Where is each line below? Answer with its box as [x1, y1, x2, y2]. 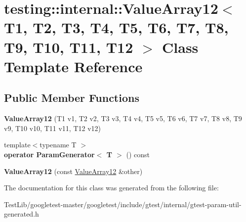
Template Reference [4, 56, 143, 76]
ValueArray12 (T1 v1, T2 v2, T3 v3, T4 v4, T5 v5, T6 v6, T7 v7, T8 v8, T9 [4, 113, 242, 124]
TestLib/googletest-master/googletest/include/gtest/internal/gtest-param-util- [4, 199, 242, 209]
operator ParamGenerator [4, 149, 95, 159]
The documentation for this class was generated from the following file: [4, 182, 219, 193]
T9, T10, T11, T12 [4, 37, 133, 57]
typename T [40, 139, 77, 150]
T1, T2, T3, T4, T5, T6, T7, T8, [4, 17, 229, 38]
